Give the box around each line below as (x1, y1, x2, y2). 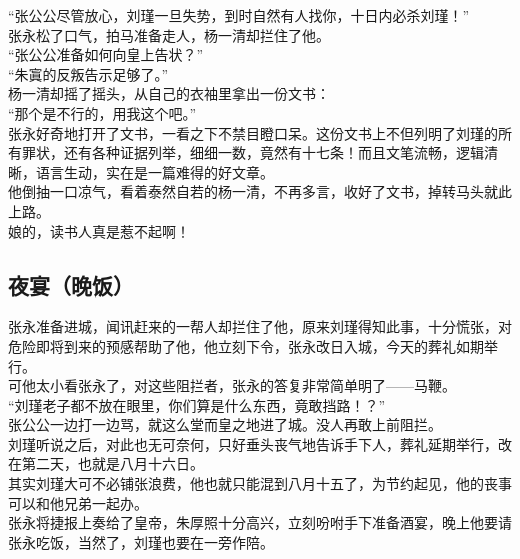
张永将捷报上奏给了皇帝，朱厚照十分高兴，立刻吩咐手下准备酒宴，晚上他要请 (8, 512, 512, 533)
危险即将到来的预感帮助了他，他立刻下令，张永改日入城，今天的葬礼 (8, 335, 456, 356)
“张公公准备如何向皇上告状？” (8, 44, 204, 65)
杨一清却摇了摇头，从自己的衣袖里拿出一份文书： (8, 83, 330, 104)
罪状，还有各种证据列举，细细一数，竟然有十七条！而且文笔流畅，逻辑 (21, 142, 484, 163)
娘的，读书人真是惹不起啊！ (8, 220, 190, 241)
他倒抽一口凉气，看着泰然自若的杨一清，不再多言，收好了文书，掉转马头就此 (8, 181, 512, 202)
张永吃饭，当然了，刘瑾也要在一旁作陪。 (8, 531, 274, 552)
